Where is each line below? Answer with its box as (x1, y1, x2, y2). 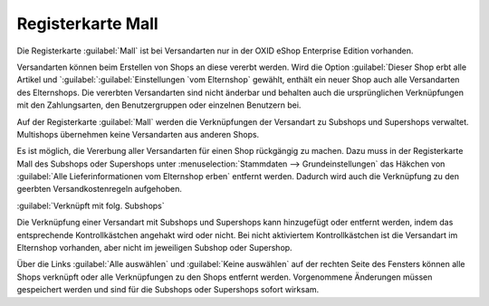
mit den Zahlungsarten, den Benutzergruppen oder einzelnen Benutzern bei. (16, 100, 302, 110)
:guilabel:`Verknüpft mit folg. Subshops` (16, 200, 165, 211)
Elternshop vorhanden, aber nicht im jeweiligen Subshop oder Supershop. (16, 243, 293, 253)
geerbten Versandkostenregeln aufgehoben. (16, 184, 183, 195)
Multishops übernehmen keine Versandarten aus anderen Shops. (16, 129, 260, 139)
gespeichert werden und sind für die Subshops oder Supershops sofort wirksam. (16, 284, 320, 295)
